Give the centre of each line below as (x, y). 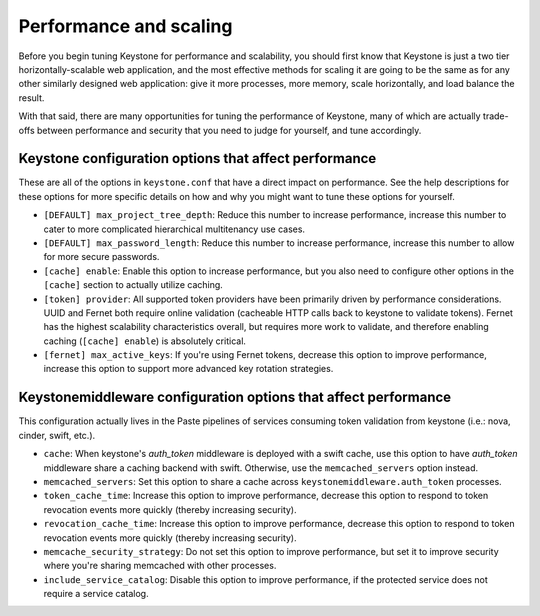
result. (31, 97)
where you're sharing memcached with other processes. (160, 566)
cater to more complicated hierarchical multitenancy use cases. (174, 229)
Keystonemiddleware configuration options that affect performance (235, 397)
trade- (495, 116)
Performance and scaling (125, 26)
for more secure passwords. (101, 257)
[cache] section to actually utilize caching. (133, 285)
